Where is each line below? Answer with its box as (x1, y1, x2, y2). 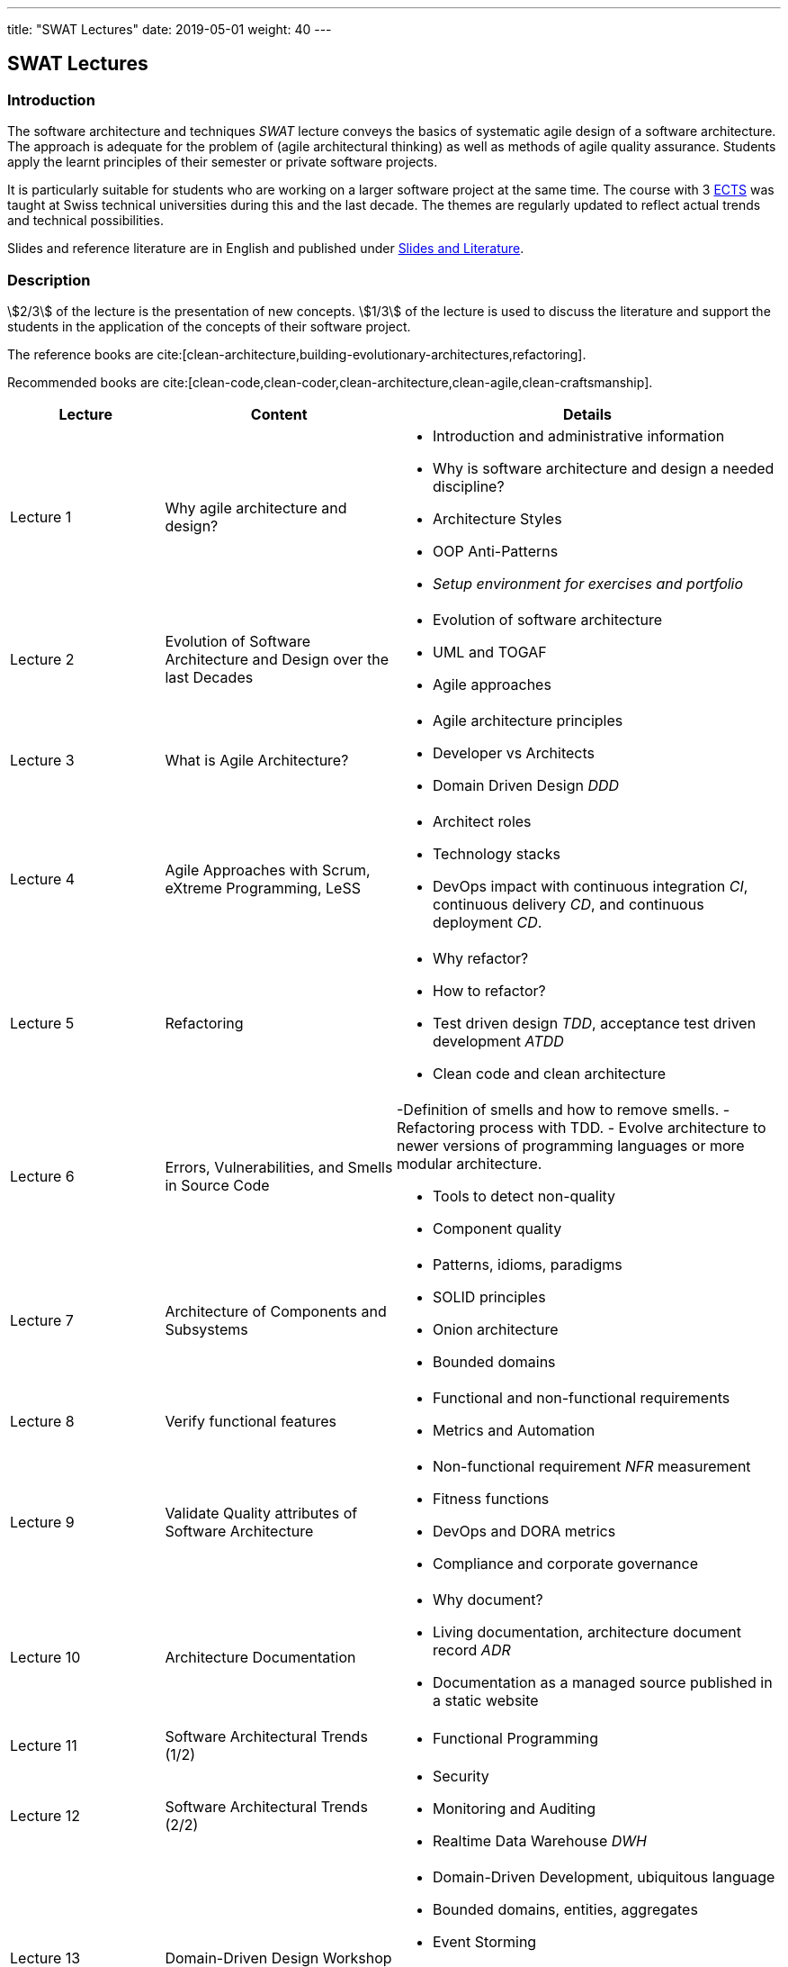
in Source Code (165, 1175, 270, 1194)
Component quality (432, 1219, 562, 1237)
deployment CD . (432, 912, 542, 931)
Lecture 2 (10, 649, 75, 668)
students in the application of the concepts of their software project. (7, 318, 411, 334)
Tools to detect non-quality (432, 1186, 616, 1205)
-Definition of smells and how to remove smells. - (396, 1100, 730, 1119)
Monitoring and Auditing (432, 1799, 596, 1817)
